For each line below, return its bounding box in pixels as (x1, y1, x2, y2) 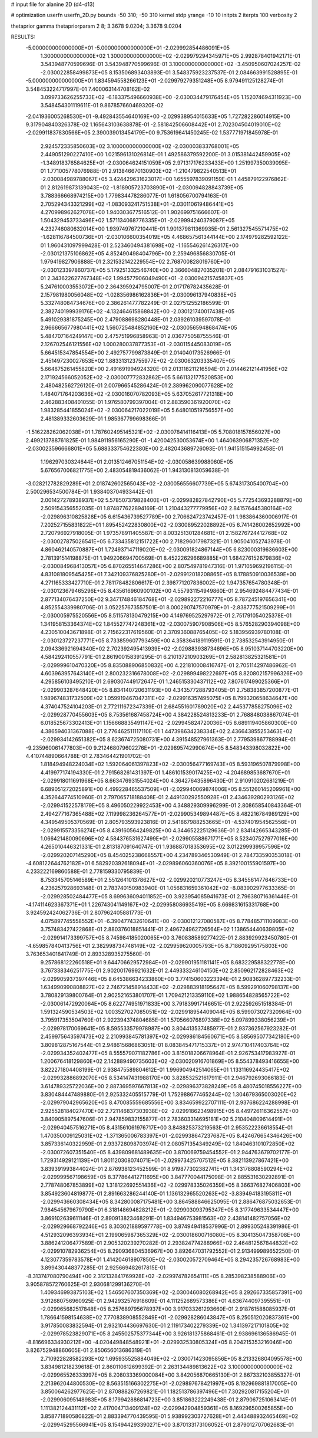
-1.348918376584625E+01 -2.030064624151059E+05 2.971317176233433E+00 (40, 159, 234, 166)
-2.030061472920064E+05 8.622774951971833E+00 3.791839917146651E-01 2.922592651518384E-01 (40, 1000, 293, 1007)
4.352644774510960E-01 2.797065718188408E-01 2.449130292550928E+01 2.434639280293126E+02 (40, 793, 294, 800)
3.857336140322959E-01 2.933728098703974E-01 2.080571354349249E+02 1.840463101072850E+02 (40, 1140, 295, 1147)
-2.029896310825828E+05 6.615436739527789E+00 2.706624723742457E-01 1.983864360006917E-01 (40, 513, 297, 520)
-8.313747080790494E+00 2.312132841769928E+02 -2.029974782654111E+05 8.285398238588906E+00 (25, 1272, 286, 1279)
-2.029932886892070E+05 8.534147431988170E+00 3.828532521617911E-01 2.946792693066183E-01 (40, 1074, 294, 1082)
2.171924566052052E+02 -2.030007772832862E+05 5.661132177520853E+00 (40, 373, 234, 380)
